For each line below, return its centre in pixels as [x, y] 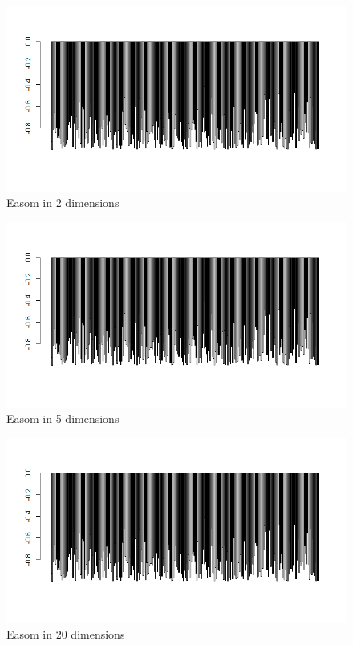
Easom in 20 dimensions [66, 634]
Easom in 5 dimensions [63, 418]
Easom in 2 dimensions [63, 203]
